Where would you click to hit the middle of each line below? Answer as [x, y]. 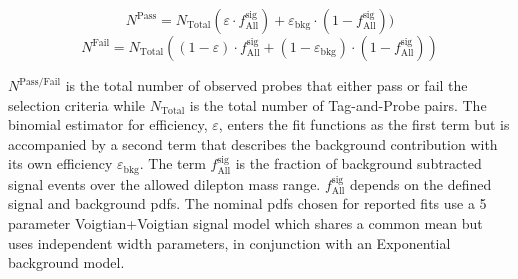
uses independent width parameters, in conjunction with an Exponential [229, 242]
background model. [66, 262]
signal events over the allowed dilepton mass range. [164, 183]
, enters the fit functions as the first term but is [364, 124]
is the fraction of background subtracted [358, 163]
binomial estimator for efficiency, [108, 124]
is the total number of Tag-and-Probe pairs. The [338, 104]
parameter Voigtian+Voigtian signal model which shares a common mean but [245, 223]
